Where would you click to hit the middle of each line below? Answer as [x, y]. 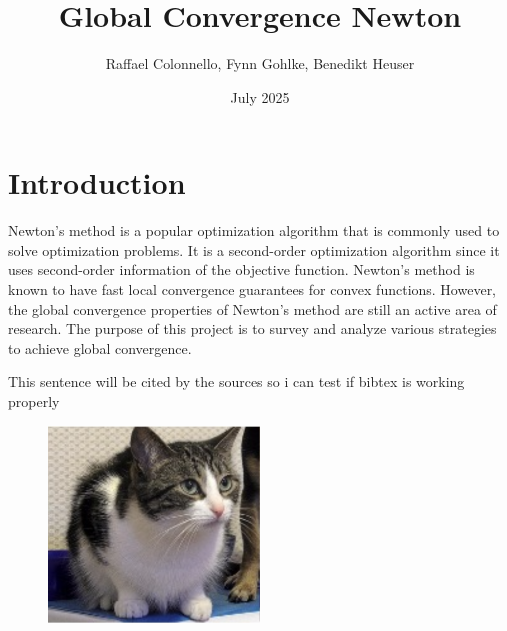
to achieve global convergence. [100, 347]
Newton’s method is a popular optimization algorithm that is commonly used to [254, 230]
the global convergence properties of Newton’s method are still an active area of [252, 308]
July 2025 [260, 96]
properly [34, 401]
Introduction [97, 182]
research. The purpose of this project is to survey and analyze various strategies [252, 328]
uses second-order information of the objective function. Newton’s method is [241, 269]
